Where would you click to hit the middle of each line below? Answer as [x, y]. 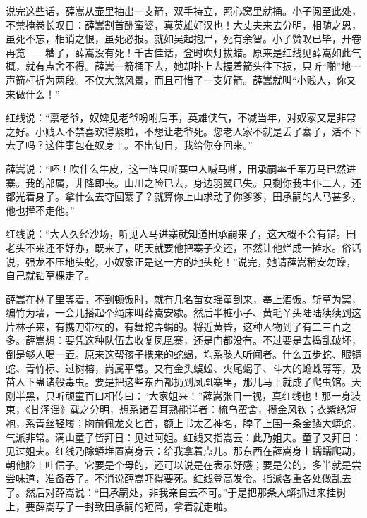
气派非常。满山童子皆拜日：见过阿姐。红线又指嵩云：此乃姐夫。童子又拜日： [183, 437]
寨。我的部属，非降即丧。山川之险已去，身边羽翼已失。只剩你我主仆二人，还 [183, 182]
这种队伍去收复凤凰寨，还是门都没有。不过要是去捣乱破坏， [223, 340]
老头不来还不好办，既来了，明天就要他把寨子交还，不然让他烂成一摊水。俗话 [183, 247]
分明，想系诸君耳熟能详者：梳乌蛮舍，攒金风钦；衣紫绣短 [223, 409]
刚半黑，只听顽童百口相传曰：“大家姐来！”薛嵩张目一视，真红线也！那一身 [179, 395]
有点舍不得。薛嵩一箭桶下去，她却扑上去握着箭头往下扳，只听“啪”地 [193, 66]
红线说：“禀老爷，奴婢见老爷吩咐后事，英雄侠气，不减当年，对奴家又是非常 [181, 117]
